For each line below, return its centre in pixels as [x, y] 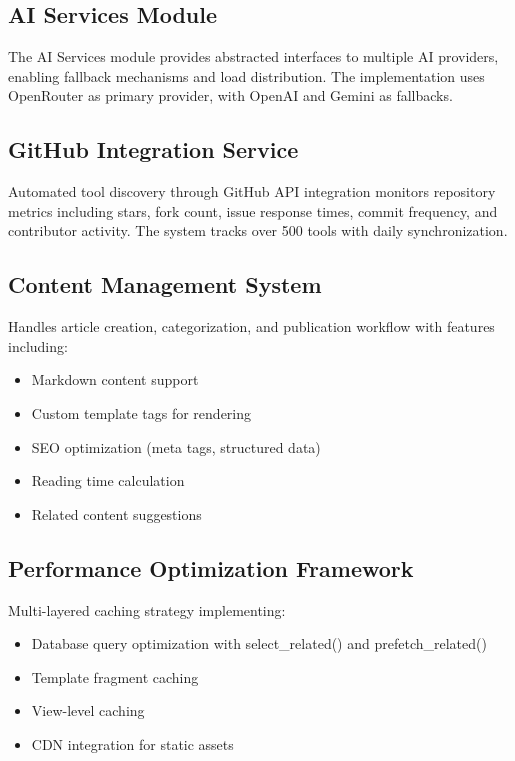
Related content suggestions [116, 513]
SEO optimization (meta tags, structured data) [176, 446]
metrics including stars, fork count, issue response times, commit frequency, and [253, 210]
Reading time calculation [108, 480]
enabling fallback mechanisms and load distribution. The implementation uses [246, 75]
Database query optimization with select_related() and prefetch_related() [259, 643]
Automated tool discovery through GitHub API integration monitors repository [252, 191]
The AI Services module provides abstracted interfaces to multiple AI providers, [253, 56]
